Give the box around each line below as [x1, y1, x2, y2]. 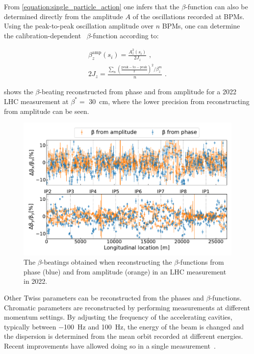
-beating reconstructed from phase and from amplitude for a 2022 [39, 86, 236, 97]
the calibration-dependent [4, 30, 81, 40]
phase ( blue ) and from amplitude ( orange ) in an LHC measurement [24, 266, 227, 276]
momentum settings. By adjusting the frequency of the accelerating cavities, [4, 312, 232, 322]
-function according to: [90, 30, 159, 40]
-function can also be [185, 1, 248, 11]
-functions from [178, 257, 224, 267]
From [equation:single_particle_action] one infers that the [4, 1, 179, 11]
